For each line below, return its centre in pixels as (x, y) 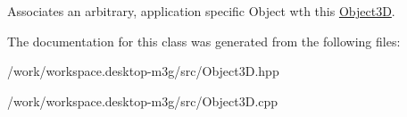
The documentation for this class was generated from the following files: (204, 41)
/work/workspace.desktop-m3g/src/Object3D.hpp (143, 71)
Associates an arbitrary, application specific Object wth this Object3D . (201, 11)
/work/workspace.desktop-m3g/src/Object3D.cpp (143, 100)
